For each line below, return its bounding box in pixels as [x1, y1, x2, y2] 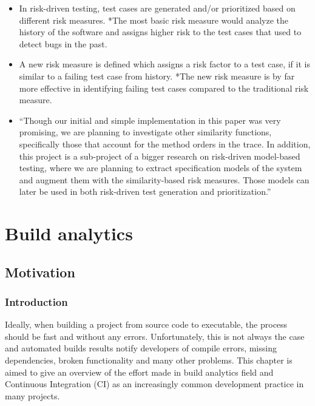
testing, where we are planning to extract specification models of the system [19, 161, 302, 174]
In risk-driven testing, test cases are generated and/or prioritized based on [19, 2, 296, 14]
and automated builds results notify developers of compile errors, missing [5, 342, 277, 354]
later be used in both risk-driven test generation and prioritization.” [19, 185, 271, 198]
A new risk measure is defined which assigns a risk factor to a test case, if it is [19, 58, 310, 70]
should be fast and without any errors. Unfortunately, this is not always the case [5, 330, 305, 342]
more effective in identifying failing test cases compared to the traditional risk [19, 81, 309, 94]
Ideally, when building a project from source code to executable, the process [5, 318, 288, 331]
